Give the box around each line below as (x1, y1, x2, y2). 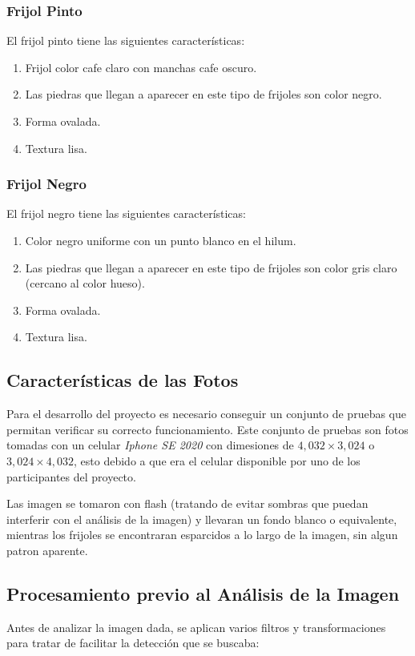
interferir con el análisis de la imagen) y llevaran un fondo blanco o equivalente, (6, 510, 397, 527)
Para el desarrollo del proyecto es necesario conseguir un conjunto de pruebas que (6, 405, 406, 422)
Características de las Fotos (6, 368, 239, 392)
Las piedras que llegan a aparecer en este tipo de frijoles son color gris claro (25, 259, 397, 276)
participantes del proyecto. (6, 468, 136, 485)
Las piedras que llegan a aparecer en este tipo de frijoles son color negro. (25, 86, 382, 103)
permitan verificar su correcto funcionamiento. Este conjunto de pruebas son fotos (6, 421, 409, 437)
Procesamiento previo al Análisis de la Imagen (6, 581, 400, 606)
